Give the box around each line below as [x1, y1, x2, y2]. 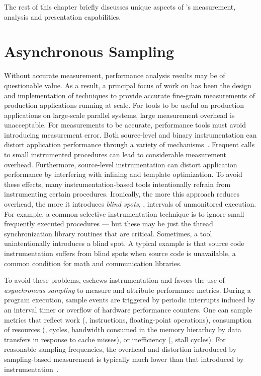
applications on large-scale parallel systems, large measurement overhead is [4, 109, 235, 120]
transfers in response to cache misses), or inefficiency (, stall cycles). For [4, 334, 226, 344]
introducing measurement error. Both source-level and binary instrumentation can [4, 129, 257, 140]
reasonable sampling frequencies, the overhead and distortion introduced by [4, 344, 237, 354]
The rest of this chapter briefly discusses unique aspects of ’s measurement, [4, 2, 236, 12]
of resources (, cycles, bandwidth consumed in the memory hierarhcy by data [4, 324, 241, 335]
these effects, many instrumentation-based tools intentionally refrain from [4, 178, 231, 189]
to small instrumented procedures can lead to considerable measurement [4, 149, 226, 160]
